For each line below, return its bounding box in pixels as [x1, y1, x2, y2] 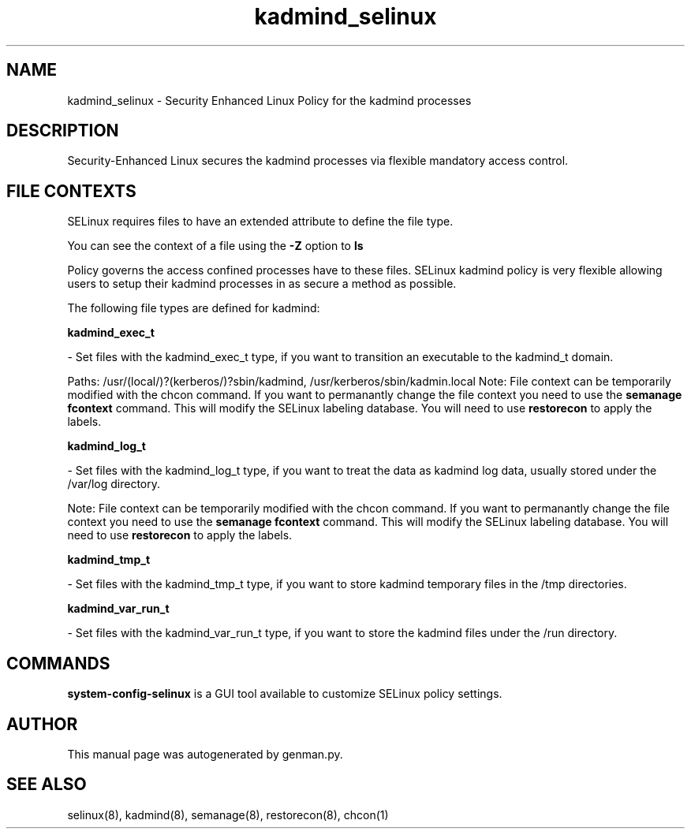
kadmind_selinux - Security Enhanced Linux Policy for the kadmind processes [67, 93, 472, 107]
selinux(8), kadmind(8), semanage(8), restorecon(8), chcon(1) [67, 807, 389, 822]
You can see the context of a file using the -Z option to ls [67, 239, 364, 253]
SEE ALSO [6, 774, 87, 795]
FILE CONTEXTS [6, 181, 136, 201]
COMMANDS [6, 653, 110, 673]
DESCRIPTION [6, 121, 119, 141]
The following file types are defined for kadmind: [67, 301, 320, 315]
